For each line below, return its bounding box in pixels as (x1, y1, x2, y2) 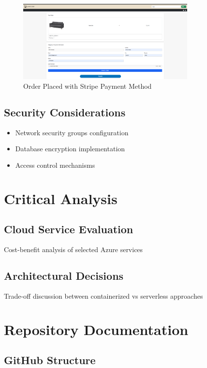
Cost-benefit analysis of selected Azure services (4, 244, 143, 255)
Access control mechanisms (15, 160, 95, 170)
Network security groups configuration (15, 127, 129, 137)
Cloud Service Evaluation (4, 222, 133, 237)
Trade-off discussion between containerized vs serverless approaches (4, 290, 203, 301)
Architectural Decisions (4, 268, 124, 283)
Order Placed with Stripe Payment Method (23, 80, 152, 91)
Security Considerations (4, 104, 126, 119)
